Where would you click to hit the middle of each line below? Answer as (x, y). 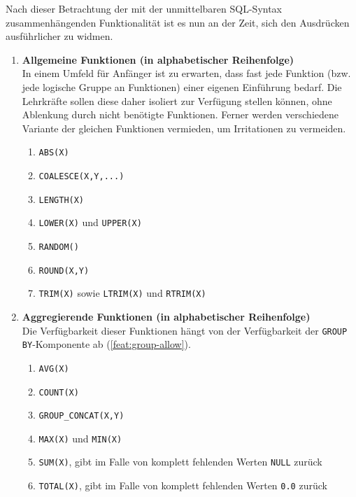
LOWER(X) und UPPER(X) (90, 222)
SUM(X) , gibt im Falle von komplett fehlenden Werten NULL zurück (180, 462)
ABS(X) (54, 153)
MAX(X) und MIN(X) (80, 438)
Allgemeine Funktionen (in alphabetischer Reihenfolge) (158, 59)
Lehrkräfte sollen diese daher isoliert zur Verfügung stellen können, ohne (177, 100)
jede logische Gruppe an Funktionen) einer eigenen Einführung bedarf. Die (182, 86)
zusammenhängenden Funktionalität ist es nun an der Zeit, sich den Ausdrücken (178, 22)
